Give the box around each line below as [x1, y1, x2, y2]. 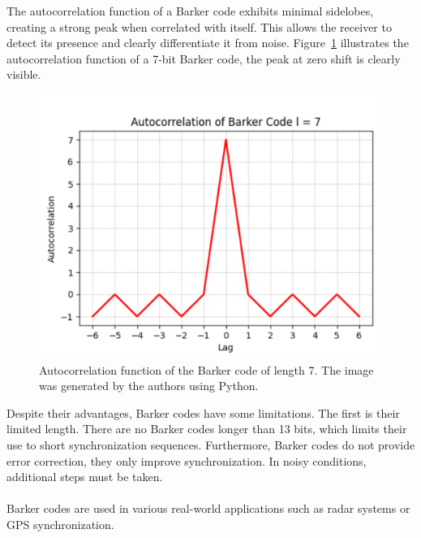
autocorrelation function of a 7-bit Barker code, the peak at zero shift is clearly [6, 50, 401, 67]
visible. [6, 66, 41, 83]
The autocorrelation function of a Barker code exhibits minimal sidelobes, [6, 2, 374, 19]
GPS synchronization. [6, 515, 114, 532]
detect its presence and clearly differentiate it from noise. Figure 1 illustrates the [6, 34, 409, 51]
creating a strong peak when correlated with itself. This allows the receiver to [6, 18, 392, 35]
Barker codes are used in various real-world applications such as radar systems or [6, 500, 410, 517]
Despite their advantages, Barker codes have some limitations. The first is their [6, 404, 400, 421]
